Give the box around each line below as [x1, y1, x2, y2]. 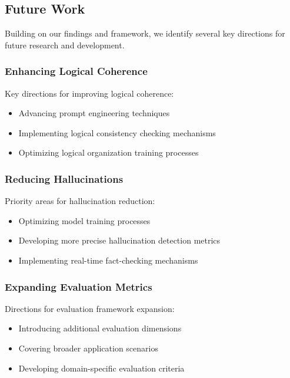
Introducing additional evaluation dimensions [18, 322, 182, 334]
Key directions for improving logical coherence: [5, 87, 174, 99]
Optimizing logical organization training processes [18, 146, 199, 159]
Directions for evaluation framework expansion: [5, 302, 175, 314]
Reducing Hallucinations [5, 171, 124, 186]
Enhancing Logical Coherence [5, 64, 148, 78]
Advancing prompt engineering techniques [18, 107, 170, 119]
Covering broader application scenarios [18, 341, 158, 354]
